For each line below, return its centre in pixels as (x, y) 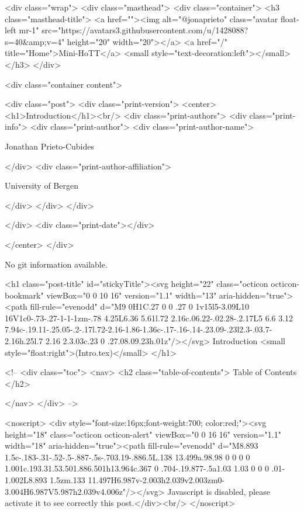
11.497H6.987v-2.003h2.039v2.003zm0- (156, 480)
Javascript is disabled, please (219, 491)
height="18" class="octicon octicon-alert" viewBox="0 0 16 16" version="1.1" (143, 434)
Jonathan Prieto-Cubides (49, 146)
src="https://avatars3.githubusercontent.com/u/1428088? (145, 30)
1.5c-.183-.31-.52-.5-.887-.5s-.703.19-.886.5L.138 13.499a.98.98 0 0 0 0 (127, 457)
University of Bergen (42, 186)
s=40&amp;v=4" (35, 41)
